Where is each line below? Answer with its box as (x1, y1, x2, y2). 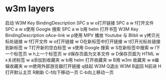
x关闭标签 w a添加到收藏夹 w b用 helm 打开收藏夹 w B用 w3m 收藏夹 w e (5, 57, 155, 63)
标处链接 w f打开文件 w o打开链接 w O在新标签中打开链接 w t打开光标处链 (5, 38, 157, 44)
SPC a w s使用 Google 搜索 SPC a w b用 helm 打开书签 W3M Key (5, 26, 139, 32)
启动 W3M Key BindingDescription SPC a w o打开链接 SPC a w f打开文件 (5, 20, 154, 26)
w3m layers (5, 3, 55, 14)
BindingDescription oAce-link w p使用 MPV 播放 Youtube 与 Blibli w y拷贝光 (5, 32, 161, 38)
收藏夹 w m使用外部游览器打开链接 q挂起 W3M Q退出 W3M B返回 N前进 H (9, 63, 162, 69)
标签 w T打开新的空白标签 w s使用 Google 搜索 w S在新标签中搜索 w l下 (13, 44, 161, 50)
